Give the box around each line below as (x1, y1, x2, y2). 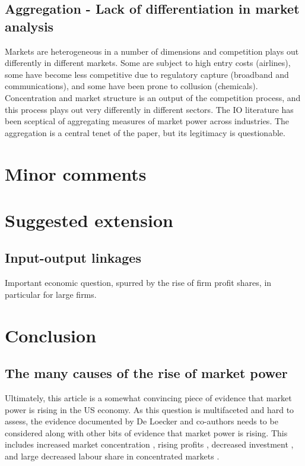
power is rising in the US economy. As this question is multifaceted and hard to (5, 403, 294, 415)
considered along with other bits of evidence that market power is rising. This (5, 426, 288, 439)
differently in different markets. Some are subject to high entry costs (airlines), (5, 56, 291, 69)
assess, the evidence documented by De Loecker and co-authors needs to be (5, 415, 278, 427)
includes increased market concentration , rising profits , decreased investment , (5, 438, 294, 451)
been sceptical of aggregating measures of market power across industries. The (5, 115, 290, 127)
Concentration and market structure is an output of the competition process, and (5, 91, 301, 103)
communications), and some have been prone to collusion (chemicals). (5, 80, 258, 92)
